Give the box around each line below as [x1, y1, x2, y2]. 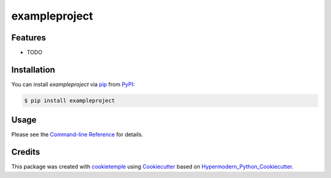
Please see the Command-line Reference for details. [11, 131, 143, 138]
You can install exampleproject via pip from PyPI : [11, 80, 135, 88]
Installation [11, 64, 55, 75]
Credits [11, 147, 40, 157]
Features [11, 32, 46, 43]
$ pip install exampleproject [24, 97, 115, 104]
